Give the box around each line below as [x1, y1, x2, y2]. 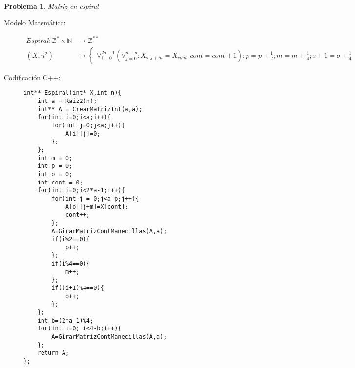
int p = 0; [37, 163, 73, 170]
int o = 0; [37, 170, 73, 178]
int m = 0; [37, 154, 73, 162]
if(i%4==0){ [51, 260, 90, 267]
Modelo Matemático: [4, 17, 66, 27]
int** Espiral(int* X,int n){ [23, 89, 122, 97]
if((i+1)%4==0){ [51, 285, 104, 292]
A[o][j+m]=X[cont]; [65, 203, 128, 210]
